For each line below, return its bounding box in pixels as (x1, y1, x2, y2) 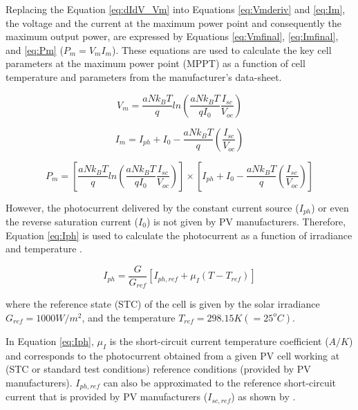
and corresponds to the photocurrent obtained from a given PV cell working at (6, 348, 340, 362)
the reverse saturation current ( (6, 214, 139, 229)
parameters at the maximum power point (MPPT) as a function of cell (6, 56, 305, 71)
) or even (311, 200, 349, 214)
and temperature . (6, 241, 82, 256)
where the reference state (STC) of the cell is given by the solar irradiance (6, 297, 320, 311)
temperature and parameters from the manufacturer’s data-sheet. (6, 69, 282, 84)
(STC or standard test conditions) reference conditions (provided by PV (6, 362, 311, 376)
